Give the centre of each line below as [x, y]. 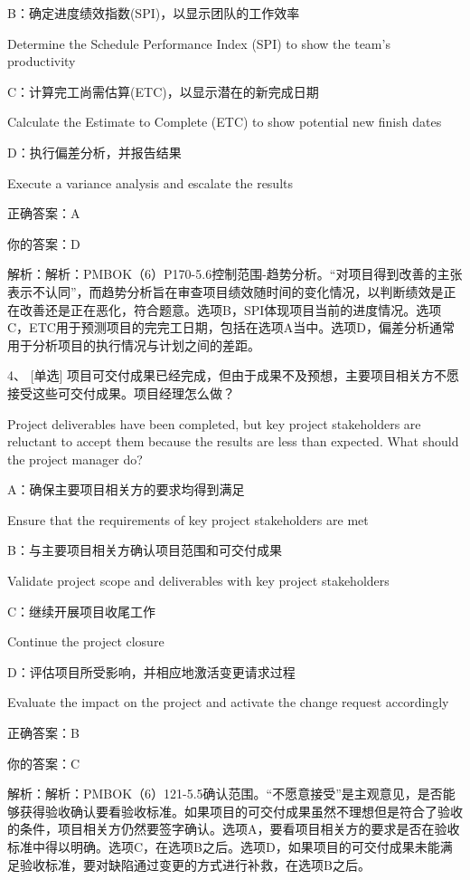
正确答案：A [44, 213]
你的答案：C [44, 763]
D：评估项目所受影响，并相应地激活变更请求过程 [151, 671]
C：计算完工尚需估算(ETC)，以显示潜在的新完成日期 [163, 91]
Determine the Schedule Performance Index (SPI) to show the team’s [199, 43]
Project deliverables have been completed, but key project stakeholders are [214, 423]
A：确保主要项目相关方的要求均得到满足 [126, 489]
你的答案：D [44, 243]
